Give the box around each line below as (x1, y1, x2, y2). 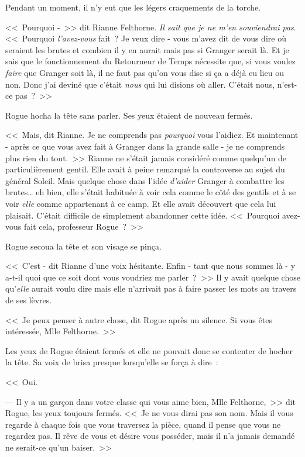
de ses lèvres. (5, 294, 52, 306)
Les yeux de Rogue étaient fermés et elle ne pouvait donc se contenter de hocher (5, 344, 293, 356)
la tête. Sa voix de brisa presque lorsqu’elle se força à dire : (5, 356, 218, 368)
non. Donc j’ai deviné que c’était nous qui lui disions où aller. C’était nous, (5, 78, 275, 90)
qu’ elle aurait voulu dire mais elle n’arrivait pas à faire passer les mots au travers (5, 282, 297, 295)
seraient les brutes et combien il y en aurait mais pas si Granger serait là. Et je (5, 43, 289, 56)
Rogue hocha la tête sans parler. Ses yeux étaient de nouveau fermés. (5, 109, 253, 121)
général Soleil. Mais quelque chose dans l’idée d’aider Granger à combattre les (5, 174, 285, 186)
